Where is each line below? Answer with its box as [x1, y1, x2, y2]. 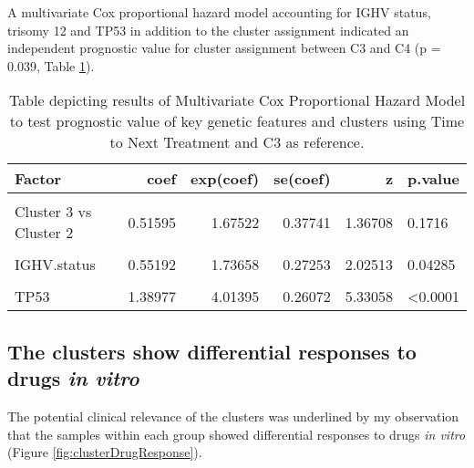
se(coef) [273, 168, 331, 190]
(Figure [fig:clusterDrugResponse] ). [7, 442, 202, 462]
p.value [407, 168, 459, 190]
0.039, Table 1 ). [7, 56, 95, 75]
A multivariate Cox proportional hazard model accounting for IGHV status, [7, 3, 431, 21]
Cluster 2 [15, 222, 74, 244]
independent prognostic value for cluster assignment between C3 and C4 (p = [7, 38, 441, 57]
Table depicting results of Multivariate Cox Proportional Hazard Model [8, 89, 466, 111]
